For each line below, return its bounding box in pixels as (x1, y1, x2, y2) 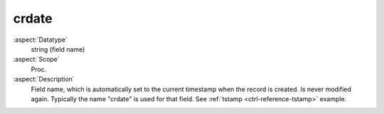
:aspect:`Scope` (13, 55, 60, 64)
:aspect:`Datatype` (13, 35, 68, 44)
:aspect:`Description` (13, 75, 75, 84)
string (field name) (31, 45, 85, 53)
